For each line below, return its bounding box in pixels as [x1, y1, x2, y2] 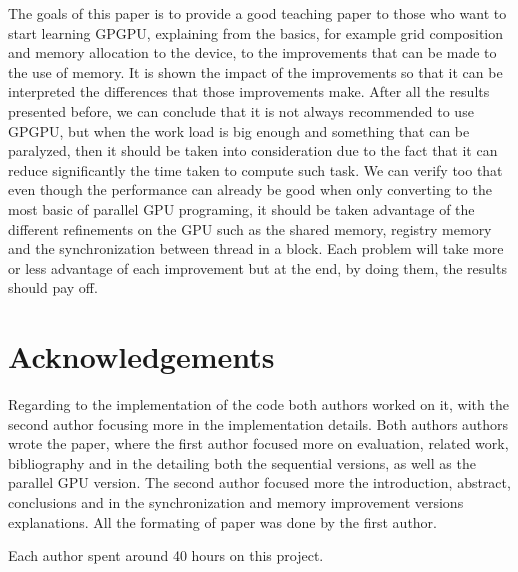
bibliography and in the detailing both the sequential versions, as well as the [8, 452, 476, 473]
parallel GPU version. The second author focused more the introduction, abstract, [8, 472, 511, 493]
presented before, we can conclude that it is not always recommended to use [8, 100, 474, 121]
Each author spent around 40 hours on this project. [8, 545, 324, 566]
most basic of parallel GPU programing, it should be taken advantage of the [8, 198, 475, 219]
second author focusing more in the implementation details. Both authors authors [8, 413, 509, 434]
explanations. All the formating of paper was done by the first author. [8, 511, 437, 532]
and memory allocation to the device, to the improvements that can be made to [8, 42, 497, 63]
